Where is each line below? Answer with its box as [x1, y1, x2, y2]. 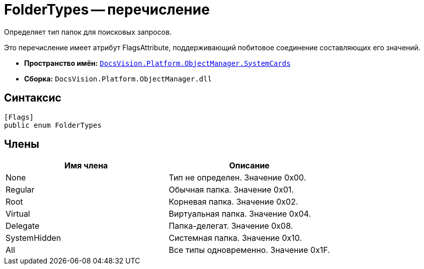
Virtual [6, 209, 30, 219]
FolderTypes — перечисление [4, 1, 210, 18]
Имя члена [64, 160, 108, 171]
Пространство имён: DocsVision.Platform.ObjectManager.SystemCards [24, 58, 291, 67]
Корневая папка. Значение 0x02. [168, 197, 298, 207]
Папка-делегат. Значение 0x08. [168, 221, 293, 231]
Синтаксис [4, 92, 61, 105]
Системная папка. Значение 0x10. [168, 233, 302, 243]
